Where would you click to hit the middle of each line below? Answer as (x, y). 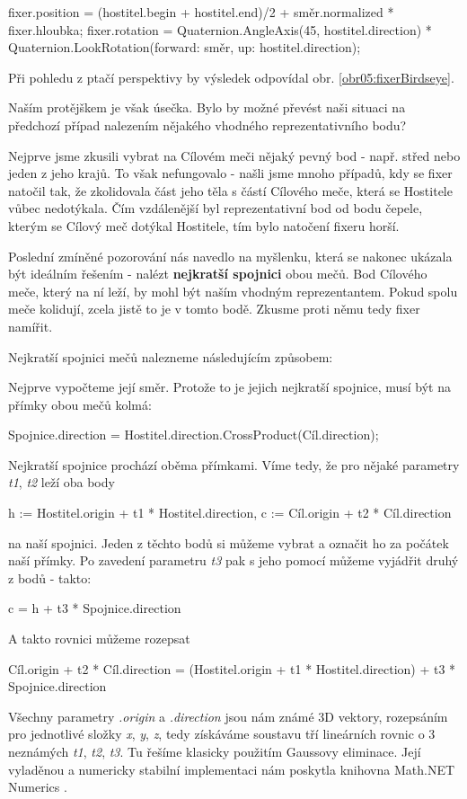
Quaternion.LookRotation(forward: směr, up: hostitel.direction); (185, 47)
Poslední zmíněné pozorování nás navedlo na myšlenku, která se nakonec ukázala (230, 256)
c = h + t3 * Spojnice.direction (95, 608)
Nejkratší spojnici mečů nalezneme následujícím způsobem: (171, 356)
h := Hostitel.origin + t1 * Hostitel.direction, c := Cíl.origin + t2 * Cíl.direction (230, 513)
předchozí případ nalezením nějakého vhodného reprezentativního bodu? (207, 124)
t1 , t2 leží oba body (62, 482)
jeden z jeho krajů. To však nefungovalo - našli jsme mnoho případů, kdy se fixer (230, 173)
